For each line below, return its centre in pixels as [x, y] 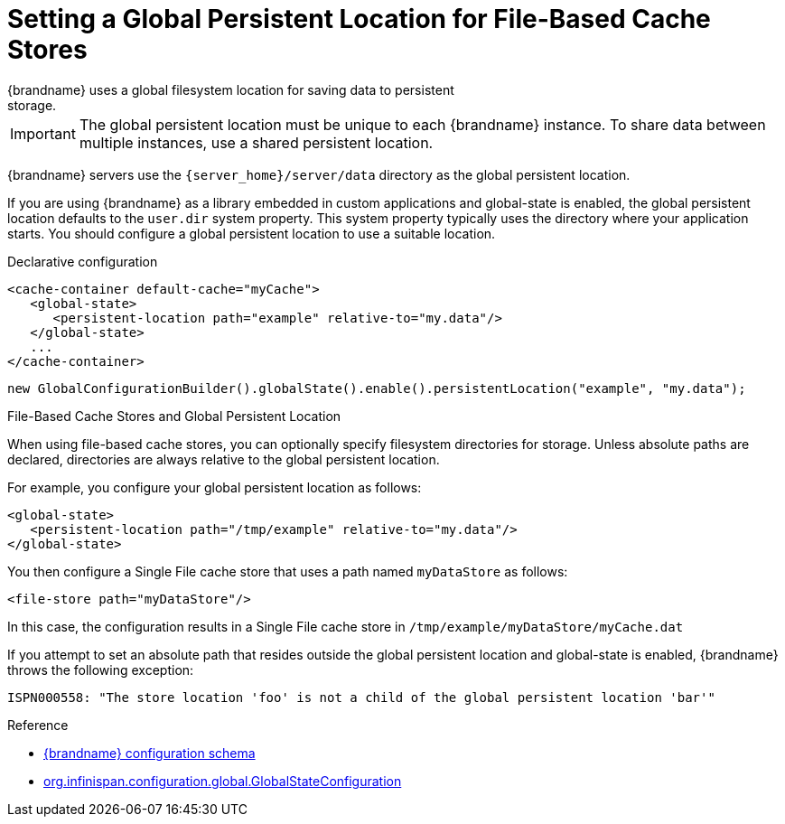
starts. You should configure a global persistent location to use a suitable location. [252, 233]
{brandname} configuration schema [150, 753]
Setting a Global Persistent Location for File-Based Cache [359, 19]
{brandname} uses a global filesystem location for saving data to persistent [231, 89]
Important [43, 133]
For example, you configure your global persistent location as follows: [215, 487]
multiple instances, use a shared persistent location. [256, 142]
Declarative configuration [83, 261]
